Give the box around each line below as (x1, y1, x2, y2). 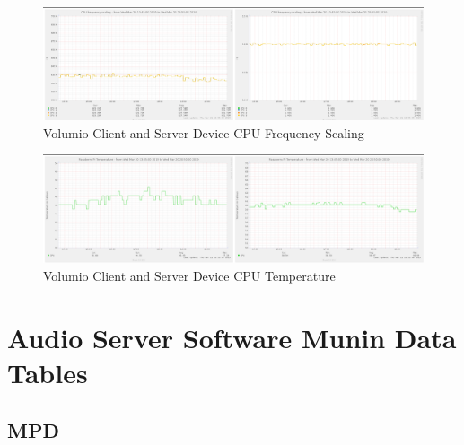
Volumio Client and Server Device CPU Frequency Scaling (43, 123, 364, 142)
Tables (7, 353, 88, 390)
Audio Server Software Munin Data (7, 318, 457, 355)
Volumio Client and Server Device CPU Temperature (43, 266, 336, 284)
